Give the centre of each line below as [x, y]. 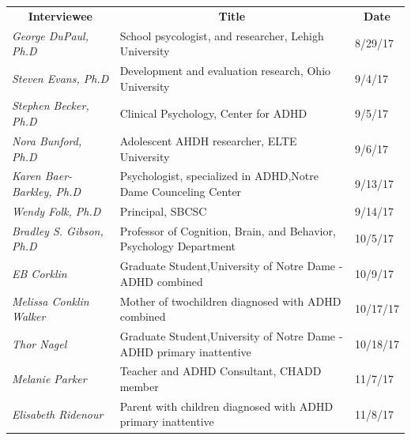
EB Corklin [40, 273]
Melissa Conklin [51, 301]
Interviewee [60, 15]
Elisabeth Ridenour [58, 414]
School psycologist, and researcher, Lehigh [222, 35]
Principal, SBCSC [163, 211]
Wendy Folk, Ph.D [57, 211]
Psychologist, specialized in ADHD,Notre [219, 176]
